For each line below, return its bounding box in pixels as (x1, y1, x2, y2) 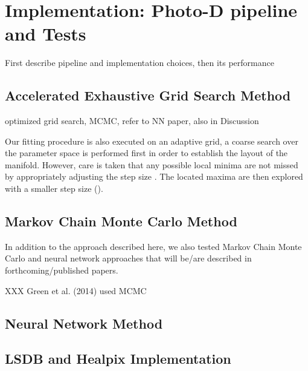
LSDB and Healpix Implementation (5, 349, 231, 368)
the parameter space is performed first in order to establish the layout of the (5, 146, 288, 159)
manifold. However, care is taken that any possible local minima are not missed (5, 158, 298, 171)
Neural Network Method (5, 314, 163, 332)
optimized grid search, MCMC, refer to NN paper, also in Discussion (5, 114, 259, 127)
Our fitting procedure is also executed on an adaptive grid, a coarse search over (5, 134, 298, 147)
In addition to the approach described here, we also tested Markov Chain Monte (5, 240, 302, 252)
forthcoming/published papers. (5, 264, 118, 277)
